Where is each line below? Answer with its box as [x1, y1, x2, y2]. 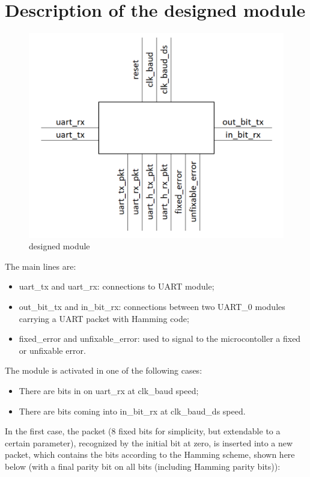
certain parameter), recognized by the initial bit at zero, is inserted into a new [5, 436, 293, 449]
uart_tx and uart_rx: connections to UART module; [19, 280, 214, 293]
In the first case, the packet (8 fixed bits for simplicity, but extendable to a [5, 425, 281, 437]
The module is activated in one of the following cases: [5, 364, 202, 377]
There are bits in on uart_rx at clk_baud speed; [19, 384, 199, 397]
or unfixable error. [19, 344, 86, 356]
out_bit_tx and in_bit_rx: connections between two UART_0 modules [19, 300, 285, 313]
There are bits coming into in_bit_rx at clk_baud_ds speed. [19, 404, 246, 417]
